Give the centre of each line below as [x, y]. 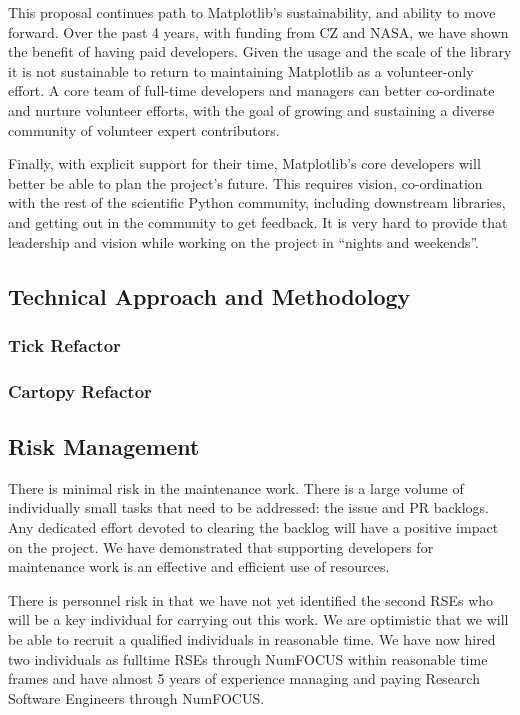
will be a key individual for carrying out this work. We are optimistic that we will [258, 619]
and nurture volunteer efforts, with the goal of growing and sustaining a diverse [251, 109]
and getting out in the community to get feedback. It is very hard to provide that [258, 221]
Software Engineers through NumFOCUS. [136, 697]
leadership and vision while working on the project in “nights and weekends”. [244, 241]
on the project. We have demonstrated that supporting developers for [221, 546]
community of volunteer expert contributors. [144, 129]
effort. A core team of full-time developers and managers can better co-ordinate [251, 90]
